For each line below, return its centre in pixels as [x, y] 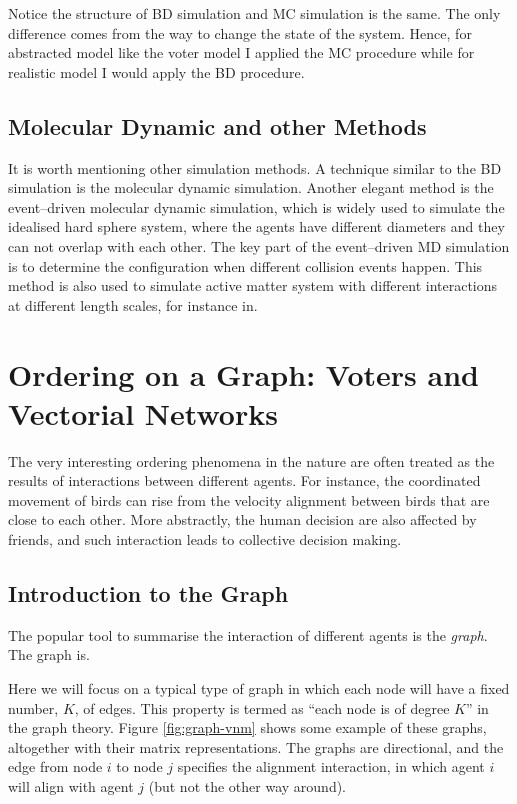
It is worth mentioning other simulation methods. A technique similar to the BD [255, 167]
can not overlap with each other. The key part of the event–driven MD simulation [259, 245]
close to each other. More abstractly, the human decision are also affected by [242, 519]
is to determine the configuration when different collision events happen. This [245, 265]
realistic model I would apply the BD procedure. [156, 71]
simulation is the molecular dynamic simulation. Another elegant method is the [251, 187]
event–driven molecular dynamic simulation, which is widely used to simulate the [256, 206]
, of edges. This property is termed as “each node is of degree [262, 707]
